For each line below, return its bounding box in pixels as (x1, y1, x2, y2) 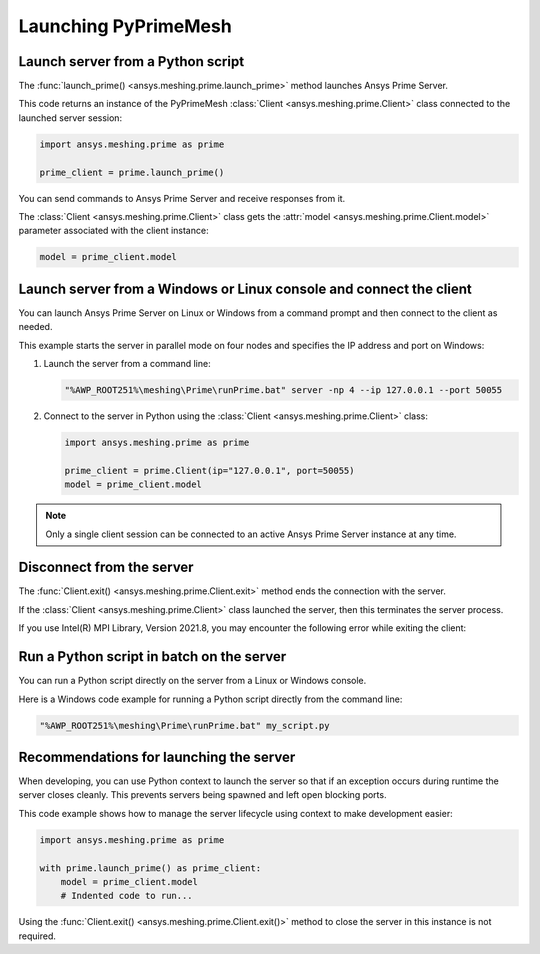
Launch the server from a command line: (43, 358, 211, 370)
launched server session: (18, 111, 123, 124)
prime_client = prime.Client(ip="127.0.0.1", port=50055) (64, 465, 355, 476)
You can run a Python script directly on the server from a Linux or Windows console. (18, 675, 367, 687)
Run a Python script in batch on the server (18, 648, 287, 665)
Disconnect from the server (18, 559, 194, 576)
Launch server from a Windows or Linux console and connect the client (18, 280, 472, 297)
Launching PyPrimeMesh (18, 15, 232, 37)
